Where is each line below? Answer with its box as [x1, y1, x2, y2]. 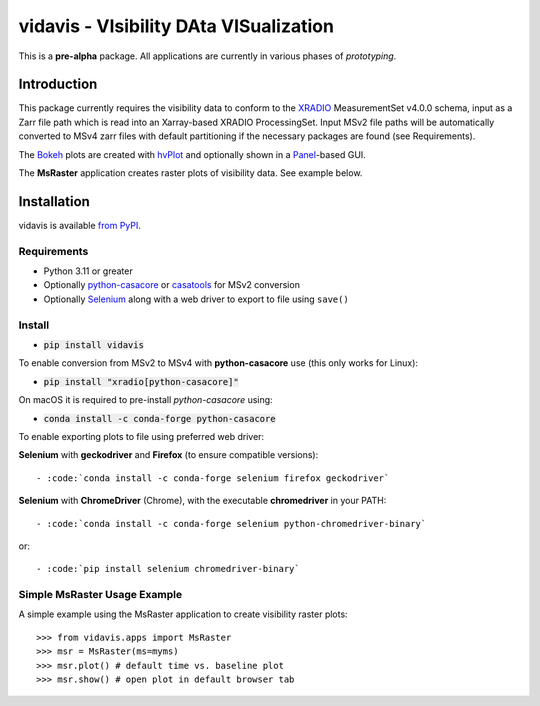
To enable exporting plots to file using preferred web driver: [18, 430, 265, 442]
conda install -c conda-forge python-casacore [43, 413, 276, 424]
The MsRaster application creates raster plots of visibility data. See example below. [18, 167, 363, 179]
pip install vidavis [43, 339, 145, 350]
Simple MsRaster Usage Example [18, 588, 183, 602]
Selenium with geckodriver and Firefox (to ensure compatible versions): [18, 449, 319, 461]
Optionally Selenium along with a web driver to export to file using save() [43, 293, 349, 305]
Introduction [18, 76, 98, 93]
